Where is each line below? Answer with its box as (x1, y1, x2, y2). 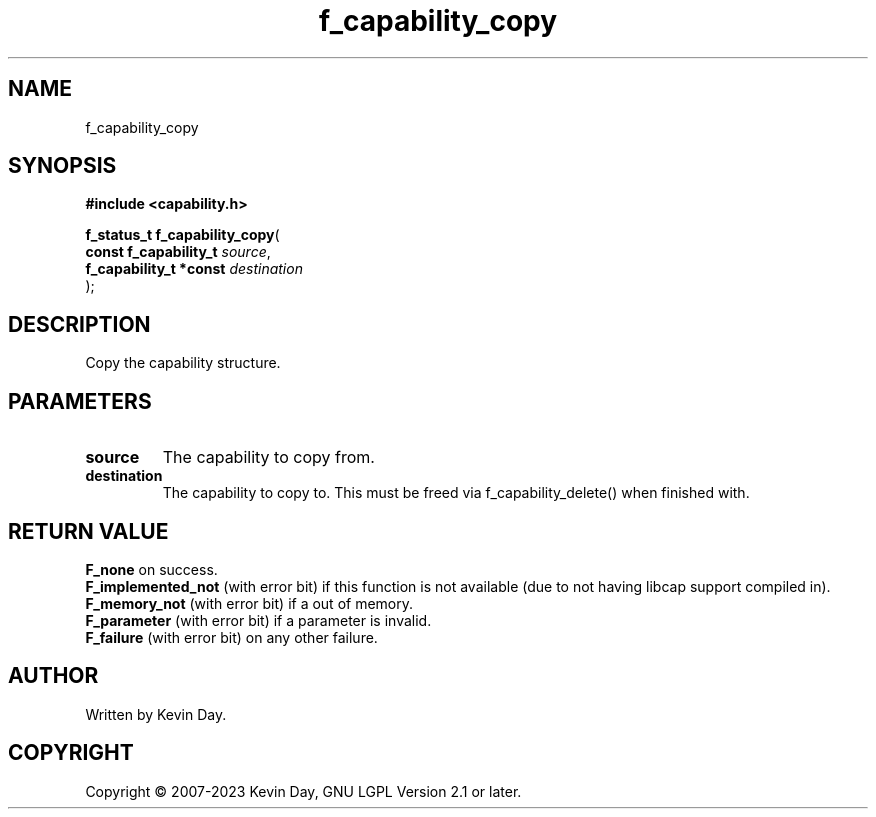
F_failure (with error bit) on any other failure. (85, 628, 378, 646)
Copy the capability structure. (85, 354, 281, 372)
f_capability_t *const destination (85, 260, 303, 278)
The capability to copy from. (162, 447, 375, 468)
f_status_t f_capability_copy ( (85, 226, 280, 244)
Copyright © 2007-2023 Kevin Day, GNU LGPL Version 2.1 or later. (85, 782, 522, 800)
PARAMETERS (8, 388, 152, 414)
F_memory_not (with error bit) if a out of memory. (85, 594, 414, 612)
